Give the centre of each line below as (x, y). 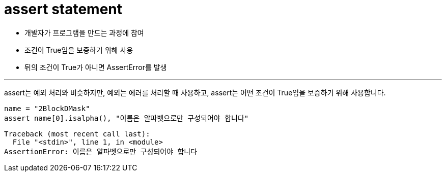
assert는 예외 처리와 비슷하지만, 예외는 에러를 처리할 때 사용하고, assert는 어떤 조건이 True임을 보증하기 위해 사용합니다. (195, 92)
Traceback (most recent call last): (77, 134)
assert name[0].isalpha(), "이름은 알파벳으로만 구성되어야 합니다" (127, 118)
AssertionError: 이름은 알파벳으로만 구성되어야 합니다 (101, 151)
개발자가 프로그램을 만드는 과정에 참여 (84, 32)
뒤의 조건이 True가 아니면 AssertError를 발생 (96, 67)
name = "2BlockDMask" (47, 108)
